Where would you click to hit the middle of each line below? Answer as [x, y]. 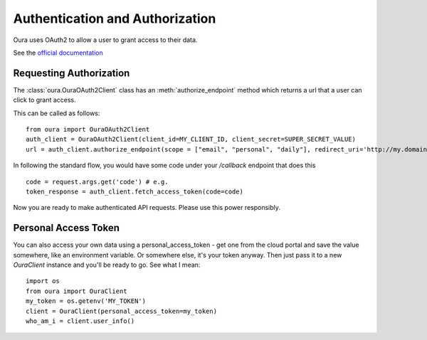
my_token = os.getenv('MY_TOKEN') [86, 301]
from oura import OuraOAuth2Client [88, 129]
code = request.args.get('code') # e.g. [97, 182]
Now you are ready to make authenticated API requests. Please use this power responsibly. [147, 208]
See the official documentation [58, 53]
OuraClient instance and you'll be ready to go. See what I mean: [107, 265]
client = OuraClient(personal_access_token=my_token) [121, 311]
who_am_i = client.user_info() [80, 321]
